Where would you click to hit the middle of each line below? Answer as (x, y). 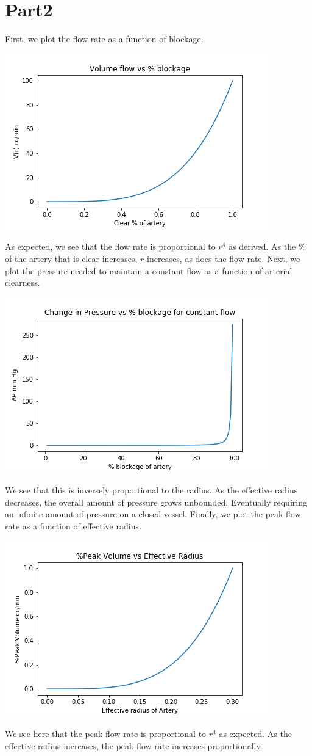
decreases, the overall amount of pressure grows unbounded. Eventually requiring (156, 502)
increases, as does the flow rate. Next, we (224, 258)
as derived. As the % (267, 246)
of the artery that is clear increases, (71, 258)
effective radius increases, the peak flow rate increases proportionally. (134, 745)
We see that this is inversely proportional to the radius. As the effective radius (151, 490)
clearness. (23, 282)
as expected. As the (255, 734)
